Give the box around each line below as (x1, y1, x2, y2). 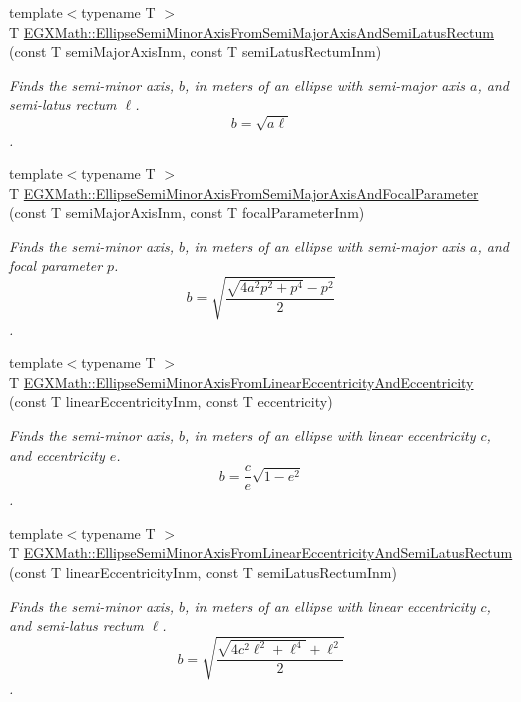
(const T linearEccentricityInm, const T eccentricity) (9, 391, 333, 412)
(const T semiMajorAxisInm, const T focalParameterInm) (9, 202, 365, 223)
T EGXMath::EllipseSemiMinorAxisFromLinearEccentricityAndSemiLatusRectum (9, 542, 513, 563)
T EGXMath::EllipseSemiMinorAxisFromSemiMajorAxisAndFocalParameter (9, 182, 479, 203)
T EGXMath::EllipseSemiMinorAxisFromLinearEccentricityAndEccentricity (9, 371, 474, 392)
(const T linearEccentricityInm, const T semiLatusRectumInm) (9, 562, 397, 583)
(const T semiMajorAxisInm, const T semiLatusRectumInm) (9, 41, 382, 62)
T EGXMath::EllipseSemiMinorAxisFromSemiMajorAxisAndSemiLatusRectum (9, 21, 494, 42)
